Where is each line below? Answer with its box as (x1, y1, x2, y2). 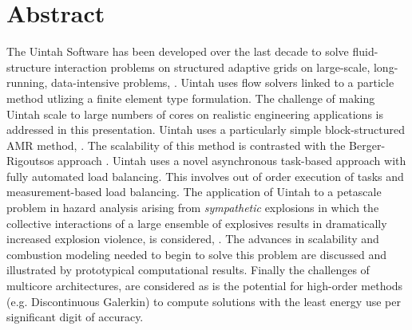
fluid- (352, 43, 378, 60)
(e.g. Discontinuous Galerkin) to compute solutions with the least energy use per (6, 293, 401, 309)
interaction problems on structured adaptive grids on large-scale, (54, 58, 370, 75)
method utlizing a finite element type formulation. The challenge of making (6, 89, 375, 106)
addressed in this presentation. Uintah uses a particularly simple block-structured (6, 121, 406, 138)
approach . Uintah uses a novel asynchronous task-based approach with (57, 152, 406, 169)
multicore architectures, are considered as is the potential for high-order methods (6, 277, 403, 294)
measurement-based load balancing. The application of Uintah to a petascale (6, 183, 382, 200)
